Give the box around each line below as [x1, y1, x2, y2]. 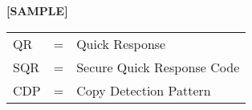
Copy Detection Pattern [76, 80, 211, 100]
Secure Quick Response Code [76, 57, 240, 76]
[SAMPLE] [6, 2, 68, 18]
